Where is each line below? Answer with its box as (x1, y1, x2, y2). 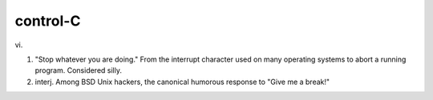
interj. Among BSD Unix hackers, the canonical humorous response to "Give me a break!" (34, 77, 330, 86)
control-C (14, 12, 81, 30)
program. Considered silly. (34, 66, 122, 75)
